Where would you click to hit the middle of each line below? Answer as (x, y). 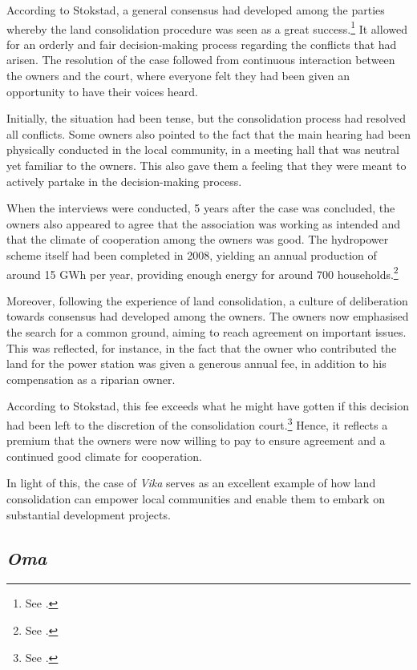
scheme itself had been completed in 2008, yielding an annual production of (192, 254)
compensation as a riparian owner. (91, 379)
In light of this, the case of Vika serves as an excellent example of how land (191, 483)
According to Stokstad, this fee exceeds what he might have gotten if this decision (208, 406)
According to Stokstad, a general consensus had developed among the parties (196, 10)
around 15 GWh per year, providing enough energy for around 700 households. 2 (202, 272)
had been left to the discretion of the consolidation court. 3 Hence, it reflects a (197, 423)
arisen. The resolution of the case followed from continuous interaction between (201, 60)
